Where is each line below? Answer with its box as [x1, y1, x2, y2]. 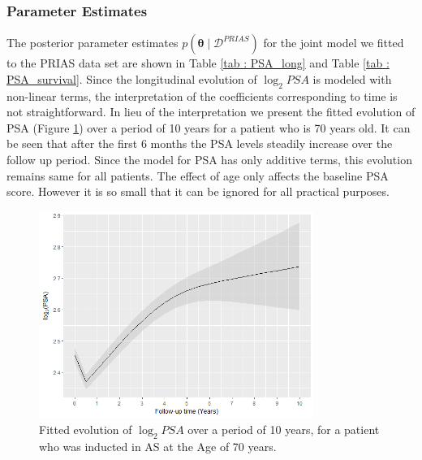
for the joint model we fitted [263, 34, 404, 51]
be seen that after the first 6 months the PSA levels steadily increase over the [6, 135, 393, 152]
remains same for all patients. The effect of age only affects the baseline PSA [6, 167, 389, 184]
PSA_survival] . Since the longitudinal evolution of [6, 70, 257, 87]
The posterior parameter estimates [6, 34, 179, 51]
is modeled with [312, 70, 392, 87]
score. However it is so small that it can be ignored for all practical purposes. [6, 183, 390, 200]
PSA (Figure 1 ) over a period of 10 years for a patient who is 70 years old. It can [6, 119, 411, 136]
